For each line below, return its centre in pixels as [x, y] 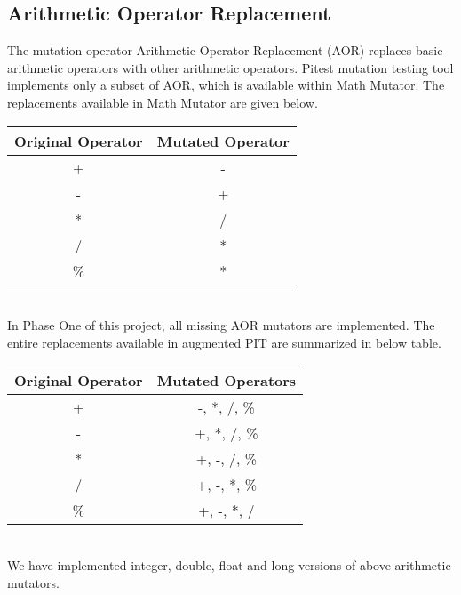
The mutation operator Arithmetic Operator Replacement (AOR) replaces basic [225, 50]
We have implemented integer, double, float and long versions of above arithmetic [229, 564]
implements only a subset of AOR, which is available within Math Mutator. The [226, 85]
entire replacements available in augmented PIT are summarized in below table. [224, 342]
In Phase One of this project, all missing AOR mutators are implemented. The [221, 325]
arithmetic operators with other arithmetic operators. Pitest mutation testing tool [230, 67]
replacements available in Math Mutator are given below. [163, 102]
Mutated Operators [227, 381]
